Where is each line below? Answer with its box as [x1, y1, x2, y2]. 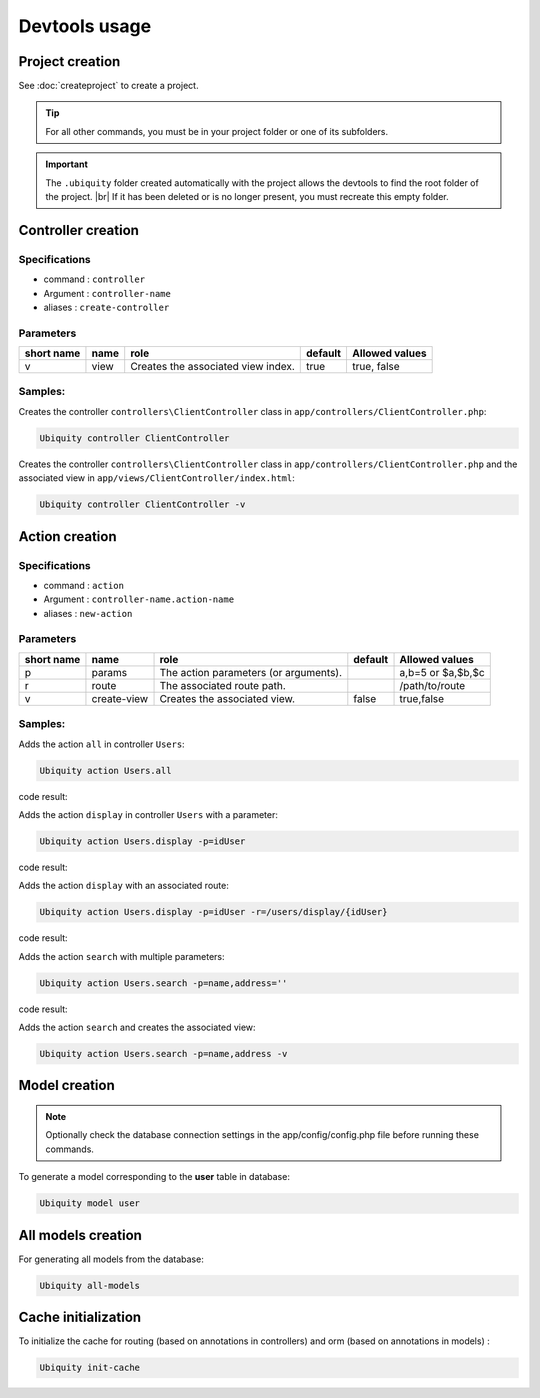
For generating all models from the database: [18, 1253, 204, 1265]
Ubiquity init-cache [39, 1362, 140, 1374]
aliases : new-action [43, 607, 133, 619]
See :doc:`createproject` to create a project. [18, 80, 199, 92]
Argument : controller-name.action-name [43, 593, 235, 605]
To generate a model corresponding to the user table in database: [18, 1171, 290, 1183]
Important [45, 158, 89, 170]
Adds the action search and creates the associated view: [18, 1021, 256, 1034]
